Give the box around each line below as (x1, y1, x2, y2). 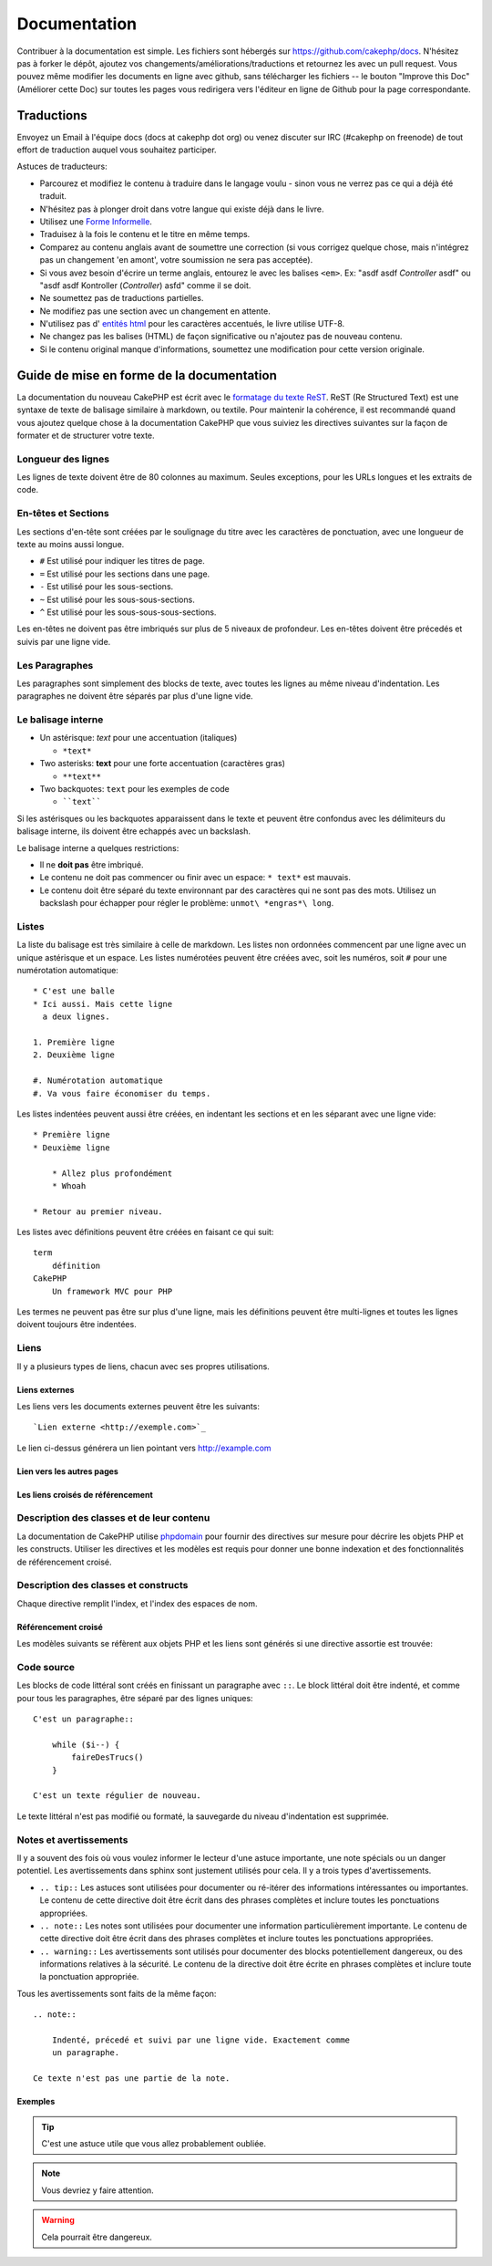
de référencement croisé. (16, 1556, 113, 1567)
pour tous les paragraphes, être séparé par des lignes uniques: (16, 1692, 254, 1703)
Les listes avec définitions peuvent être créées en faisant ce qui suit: (16, 1227, 274, 1238)
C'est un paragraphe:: (33, 1714, 135, 1724)
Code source (16, 1660, 76, 1673)
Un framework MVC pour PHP (51, 1286, 173, 1296)
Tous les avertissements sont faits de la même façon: (16, 1988, 217, 1999)
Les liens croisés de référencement (16, 1489, 154, 1500)
